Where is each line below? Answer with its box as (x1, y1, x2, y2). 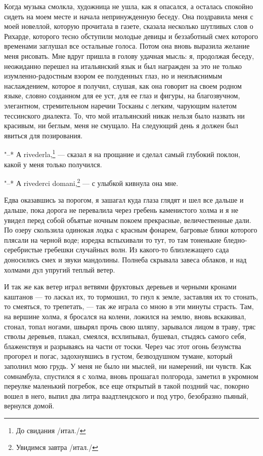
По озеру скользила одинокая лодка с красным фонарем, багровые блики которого (4, 224, 257, 235)
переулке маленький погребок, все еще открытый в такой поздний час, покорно (4, 381, 249, 391)
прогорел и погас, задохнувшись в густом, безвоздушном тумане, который (4, 351, 233, 361)
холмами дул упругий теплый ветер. (4, 264, 115, 275)
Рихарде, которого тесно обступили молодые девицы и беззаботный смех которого (4, 30, 258, 41)
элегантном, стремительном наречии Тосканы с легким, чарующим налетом (4, 100, 237, 110)
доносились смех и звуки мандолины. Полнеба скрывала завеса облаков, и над (4, 254, 247, 264)
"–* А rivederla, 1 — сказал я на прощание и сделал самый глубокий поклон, (4, 147, 240, 159)
